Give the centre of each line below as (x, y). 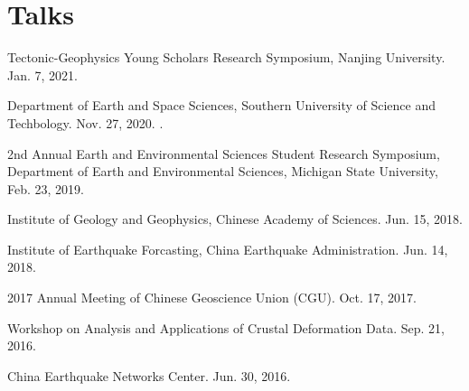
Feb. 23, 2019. (46, 188)
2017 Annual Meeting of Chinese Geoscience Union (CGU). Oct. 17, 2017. (212, 298)
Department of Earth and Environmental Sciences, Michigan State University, (223, 171)
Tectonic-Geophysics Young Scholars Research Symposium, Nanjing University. (226, 57)
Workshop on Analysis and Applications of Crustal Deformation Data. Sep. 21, (226, 327)
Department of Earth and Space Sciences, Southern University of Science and (221, 105)
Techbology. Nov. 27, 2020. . (85, 122)
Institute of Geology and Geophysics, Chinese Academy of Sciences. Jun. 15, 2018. (235, 219)
